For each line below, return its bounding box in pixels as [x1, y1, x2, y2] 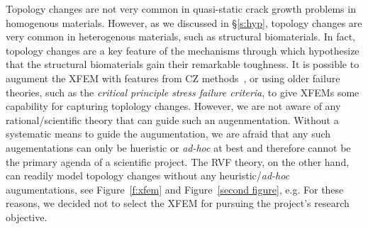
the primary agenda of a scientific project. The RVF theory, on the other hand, [6, 154, 350, 169]
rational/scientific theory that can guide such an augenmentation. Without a [6, 112, 339, 127]
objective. [6, 209, 48, 224]
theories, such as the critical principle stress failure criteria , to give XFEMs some [6, 84, 359, 99]
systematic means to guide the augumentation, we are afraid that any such [6, 126, 331, 141]
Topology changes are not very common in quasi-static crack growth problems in [6, 1, 356, 16]
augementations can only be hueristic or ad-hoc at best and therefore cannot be [6, 140, 351, 155]
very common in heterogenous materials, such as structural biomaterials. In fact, [6, 29, 356, 44]
